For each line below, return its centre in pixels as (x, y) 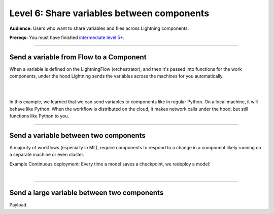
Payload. (19, 205)
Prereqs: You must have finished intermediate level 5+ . (67, 37)
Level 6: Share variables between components (109, 13)
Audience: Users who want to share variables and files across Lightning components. (99, 28)
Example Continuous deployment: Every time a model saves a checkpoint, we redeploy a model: (110, 164)
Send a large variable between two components (87, 193)
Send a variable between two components (77, 136)
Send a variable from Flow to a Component (78, 57)
